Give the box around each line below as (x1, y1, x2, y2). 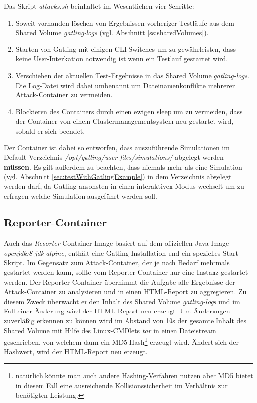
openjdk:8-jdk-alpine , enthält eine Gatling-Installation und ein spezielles (4, 247, 221, 258)
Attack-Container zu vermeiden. (15, 90, 113, 100)
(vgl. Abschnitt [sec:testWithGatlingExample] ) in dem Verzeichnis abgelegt (4, 171, 232, 181)
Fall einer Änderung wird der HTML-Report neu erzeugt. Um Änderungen (4, 306, 230, 316)
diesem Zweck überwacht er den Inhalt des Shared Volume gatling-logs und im (4, 296, 240, 306)
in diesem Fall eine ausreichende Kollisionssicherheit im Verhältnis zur (15, 380, 228, 390)
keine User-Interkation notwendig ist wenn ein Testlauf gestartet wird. (15, 53, 228, 64)
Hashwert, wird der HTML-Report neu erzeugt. (4, 346, 148, 357)
